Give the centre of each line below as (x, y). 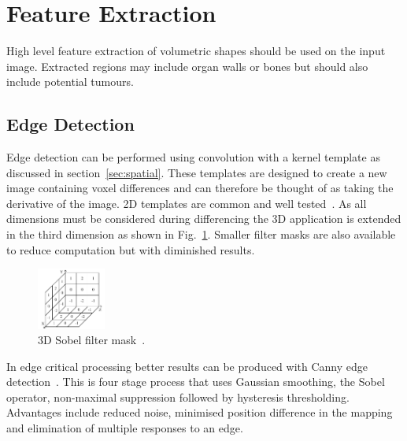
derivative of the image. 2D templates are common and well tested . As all (187, 203)
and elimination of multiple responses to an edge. (125, 428)
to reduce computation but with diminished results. (131, 249)
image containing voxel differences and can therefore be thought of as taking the (200, 188)
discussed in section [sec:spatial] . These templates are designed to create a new (197, 172)
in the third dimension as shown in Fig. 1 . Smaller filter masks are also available (201, 234)
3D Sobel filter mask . (92, 340)
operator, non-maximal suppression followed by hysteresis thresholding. (178, 397)
